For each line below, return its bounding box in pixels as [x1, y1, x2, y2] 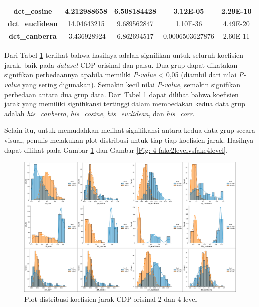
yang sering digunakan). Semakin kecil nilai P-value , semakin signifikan [22, 79, 240, 90]
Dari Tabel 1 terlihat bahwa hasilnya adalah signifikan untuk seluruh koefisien [4, 50, 244, 60]
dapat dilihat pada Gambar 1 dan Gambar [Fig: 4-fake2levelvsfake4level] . [4, 144, 228, 155]
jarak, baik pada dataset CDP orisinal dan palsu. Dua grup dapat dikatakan [4, 59, 238, 70]
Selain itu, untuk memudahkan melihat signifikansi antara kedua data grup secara [4, 125, 255, 135]
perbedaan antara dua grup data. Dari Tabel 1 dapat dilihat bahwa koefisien [4, 89, 239, 99]
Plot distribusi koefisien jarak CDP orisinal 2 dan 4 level [24, 293, 197, 304]
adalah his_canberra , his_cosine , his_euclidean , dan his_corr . [4, 108, 195, 118]
